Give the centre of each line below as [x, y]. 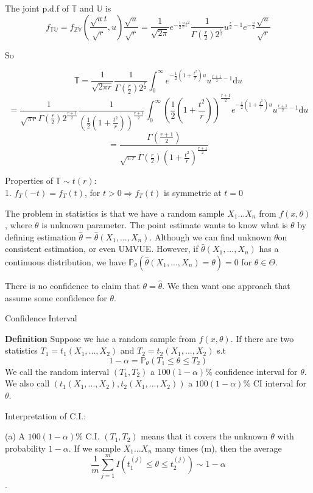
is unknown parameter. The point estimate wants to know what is [165, 225]
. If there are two [262, 338]
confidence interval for [256, 371]
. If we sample [94, 448]
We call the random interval [57, 371]
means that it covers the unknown [204, 436]
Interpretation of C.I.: [46, 415]
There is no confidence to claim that [72, 285]
